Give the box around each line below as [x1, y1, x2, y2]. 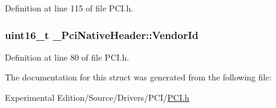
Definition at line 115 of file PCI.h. [5, 2, 134, 14]
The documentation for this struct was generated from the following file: [5, 71, 272, 83]
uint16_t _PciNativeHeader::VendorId [5, 27, 199, 42]
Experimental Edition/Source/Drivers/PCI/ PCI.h [5, 91, 190, 103]
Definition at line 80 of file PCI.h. [5, 50, 130, 63]
